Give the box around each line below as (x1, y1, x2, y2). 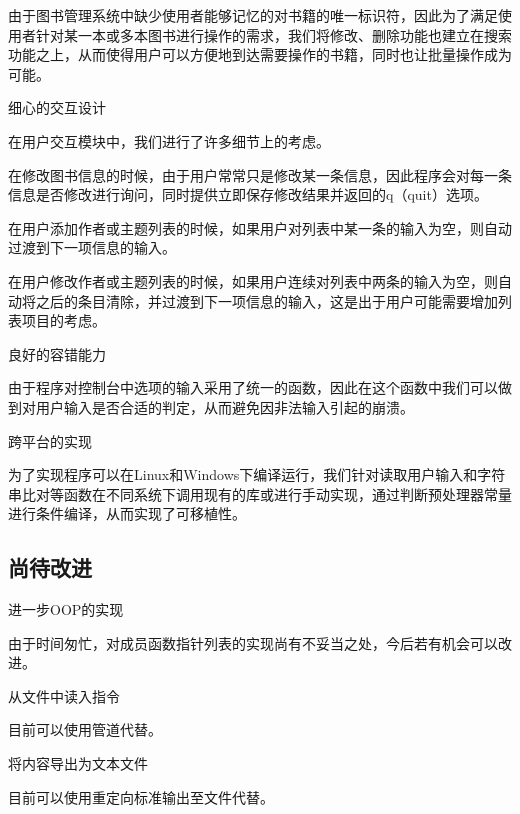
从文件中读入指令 (8, 685, 120, 706)
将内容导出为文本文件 (8, 753, 148, 774)
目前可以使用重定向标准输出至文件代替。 (8, 786, 274, 807)
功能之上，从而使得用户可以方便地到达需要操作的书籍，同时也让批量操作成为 (8, 44, 512, 65)
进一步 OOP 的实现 (8, 599, 124, 620)
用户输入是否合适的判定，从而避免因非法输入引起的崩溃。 (35, 396, 414, 417)
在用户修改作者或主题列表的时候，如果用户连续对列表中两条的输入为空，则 (8, 270, 498, 291)
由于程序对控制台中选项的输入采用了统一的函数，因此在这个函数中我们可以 (8, 377, 498, 398)
